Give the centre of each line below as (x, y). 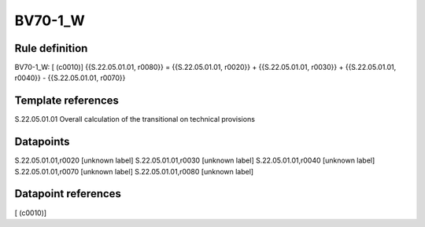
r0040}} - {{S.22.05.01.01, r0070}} (70, 78)
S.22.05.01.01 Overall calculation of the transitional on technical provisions (135, 119)
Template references (67, 101)
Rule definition (51, 48)
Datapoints (42, 142)
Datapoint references (68, 194)
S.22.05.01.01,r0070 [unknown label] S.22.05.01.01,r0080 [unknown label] (134, 171)
